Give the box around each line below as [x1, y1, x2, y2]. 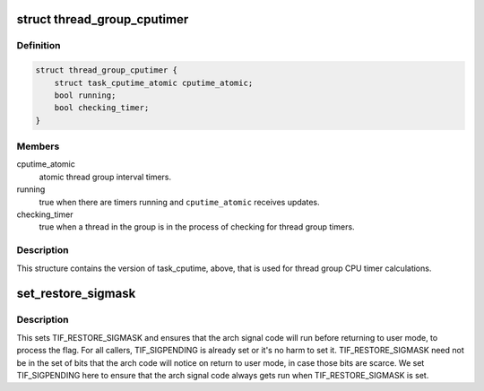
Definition [16, 39, 61, 52]
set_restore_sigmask [16, 286, 136, 301]
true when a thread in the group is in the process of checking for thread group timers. [39, 222, 355, 232]
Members [16, 140, 60, 152]
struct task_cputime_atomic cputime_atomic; [54, 77, 254, 88]
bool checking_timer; [54, 103, 150, 113]
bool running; [54, 90, 117, 100]
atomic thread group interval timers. [39, 171, 172, 182]
